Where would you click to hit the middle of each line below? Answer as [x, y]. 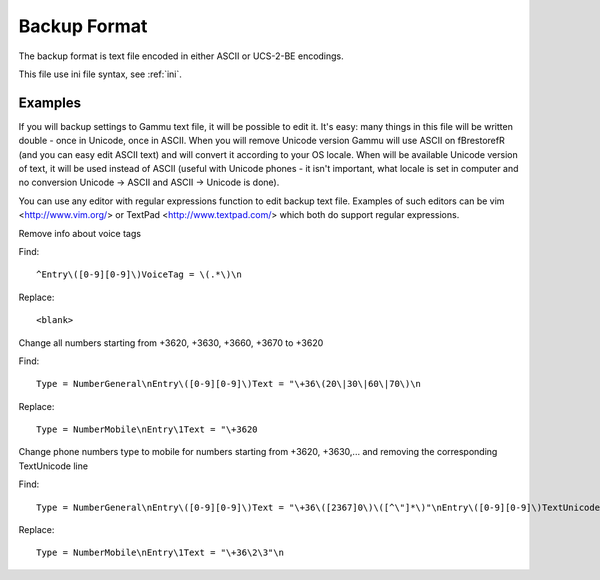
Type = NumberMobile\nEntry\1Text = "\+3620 [147, 429]
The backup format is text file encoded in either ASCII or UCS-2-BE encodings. [181, 56]
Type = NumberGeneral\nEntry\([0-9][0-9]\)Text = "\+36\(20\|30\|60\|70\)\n [229, 384]
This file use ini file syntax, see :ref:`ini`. [100, 74]
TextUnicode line [53, 466]
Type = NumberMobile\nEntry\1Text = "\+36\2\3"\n [160, 553]
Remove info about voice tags [80, 233]
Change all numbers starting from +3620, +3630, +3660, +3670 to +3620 [171, 342]
